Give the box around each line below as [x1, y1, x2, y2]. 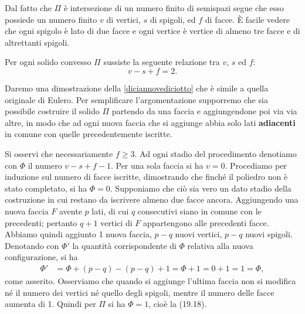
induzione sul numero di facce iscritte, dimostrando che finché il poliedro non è [5, 170, 288, 183]
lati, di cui [91, 204, 129, 217]
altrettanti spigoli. [5, 36, 70, 48]
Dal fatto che [5, 2, 52, 13]
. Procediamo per [225, 159, 287, 171]
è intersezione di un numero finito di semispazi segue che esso [63, 2, 284, 13]
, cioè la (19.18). [148, 298, 207, 310]
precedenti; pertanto [5, 216, 77, 228]
